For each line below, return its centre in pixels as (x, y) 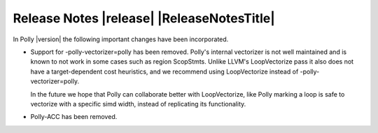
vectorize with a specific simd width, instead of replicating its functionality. (138, 104)
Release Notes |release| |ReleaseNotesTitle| (144, 18)
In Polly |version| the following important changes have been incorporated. (121, 39)
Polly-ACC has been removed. (74, 117)
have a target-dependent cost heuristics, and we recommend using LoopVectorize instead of (164, 71)
